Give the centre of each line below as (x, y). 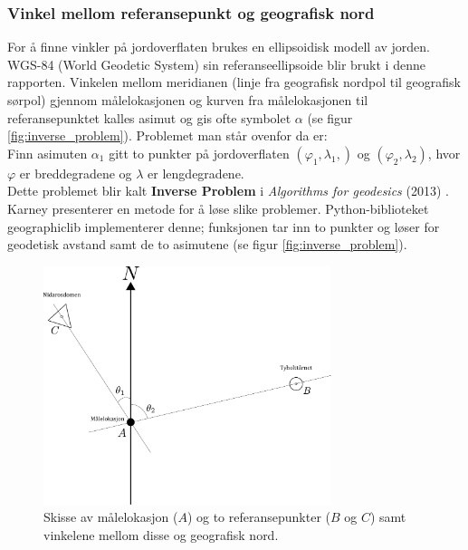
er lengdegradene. (196, 173)
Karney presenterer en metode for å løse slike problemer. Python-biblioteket (218, 208)
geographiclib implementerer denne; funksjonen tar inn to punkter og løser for (224, 226)
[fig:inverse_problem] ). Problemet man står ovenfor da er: (167, 135)
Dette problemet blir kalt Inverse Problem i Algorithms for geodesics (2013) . (228, 191)
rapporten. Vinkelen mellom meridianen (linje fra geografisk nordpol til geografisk (234, 82)
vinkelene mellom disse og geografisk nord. (161, 534)
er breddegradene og (76, 173)
